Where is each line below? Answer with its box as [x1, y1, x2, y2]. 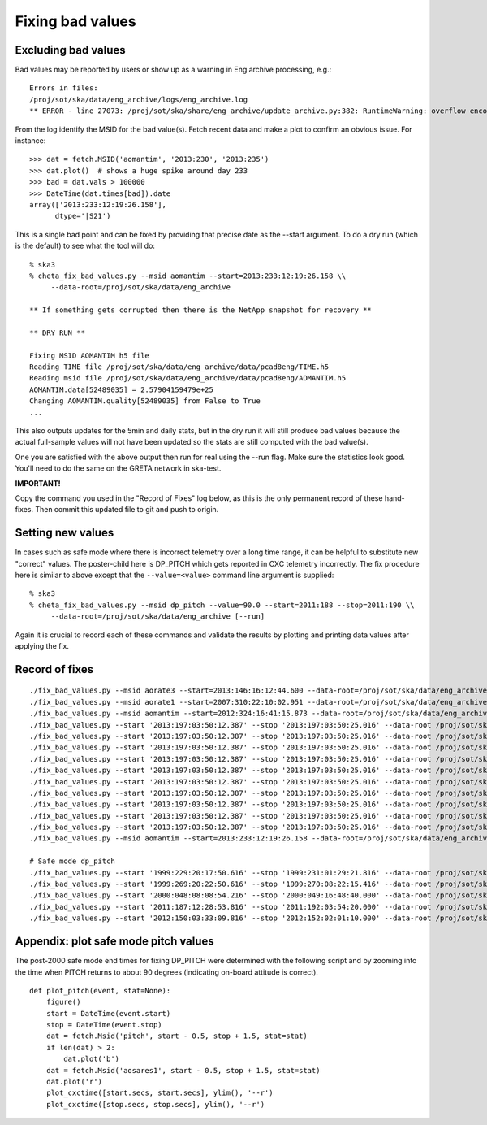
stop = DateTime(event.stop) [45, 1020, 162, 1030]
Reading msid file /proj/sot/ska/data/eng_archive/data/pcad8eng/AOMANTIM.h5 [29, 374, 347, 383]
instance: [15, 136, 46, 146]
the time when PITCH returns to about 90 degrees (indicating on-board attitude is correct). [15, 967, 318, 977]
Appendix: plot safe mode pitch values [15, 935, 214, 949]
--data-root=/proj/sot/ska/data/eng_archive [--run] [50, 612, 265, 621]
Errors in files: [29, 84, 98, 93]
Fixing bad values [15, 12, 137, 30]
